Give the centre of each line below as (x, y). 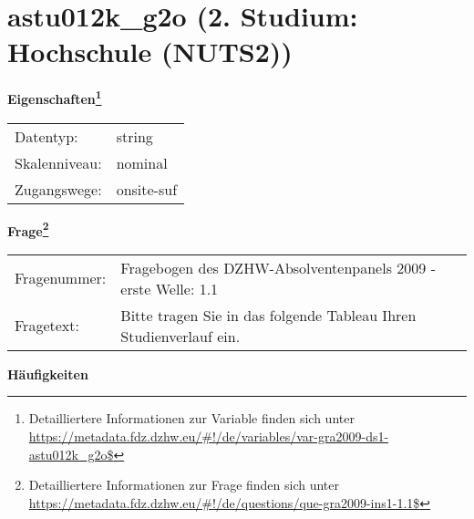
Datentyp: (46, 136)
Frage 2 (28, 229)
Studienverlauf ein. (180, 336)
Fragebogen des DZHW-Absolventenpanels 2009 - (278, 267)
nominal (142, 162)
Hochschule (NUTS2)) (150, 52)
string (134, 136)
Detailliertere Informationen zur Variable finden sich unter (191, 418)
